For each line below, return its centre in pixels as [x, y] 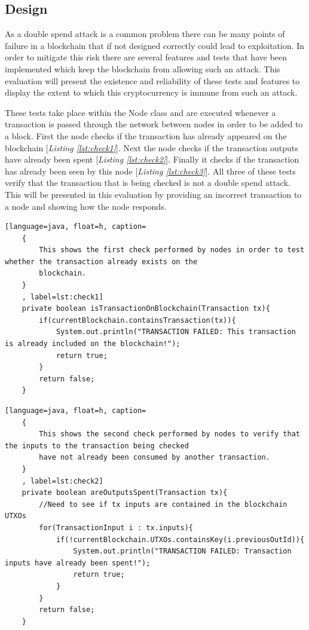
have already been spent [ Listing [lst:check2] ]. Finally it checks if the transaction [152, 159]
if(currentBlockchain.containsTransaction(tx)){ [137, 320]
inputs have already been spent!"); [78, 563]
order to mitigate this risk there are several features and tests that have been [146, 57]
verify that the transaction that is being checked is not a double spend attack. [148, 183]
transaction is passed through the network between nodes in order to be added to [154, 124]
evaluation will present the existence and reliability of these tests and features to [152, 80]
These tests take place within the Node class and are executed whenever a [140, 112]
